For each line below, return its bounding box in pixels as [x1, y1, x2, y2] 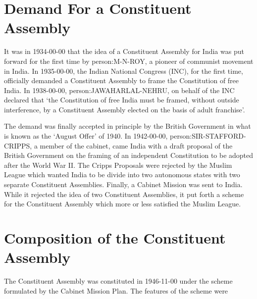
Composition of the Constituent [4, 228, 226, 248]
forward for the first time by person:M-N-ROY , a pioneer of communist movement [4, 55, 254, 66]
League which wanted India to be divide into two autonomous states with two [4, 169, 240, 180]
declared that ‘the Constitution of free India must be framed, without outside [4, 95, 239, 105]
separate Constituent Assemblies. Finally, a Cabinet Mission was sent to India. [4, 179, 243, 190]
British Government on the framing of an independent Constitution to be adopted [4, 150, 254, 160]
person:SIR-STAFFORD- [170, 131, 246, 141]
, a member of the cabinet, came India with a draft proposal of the [30, 140, 233, 150]
